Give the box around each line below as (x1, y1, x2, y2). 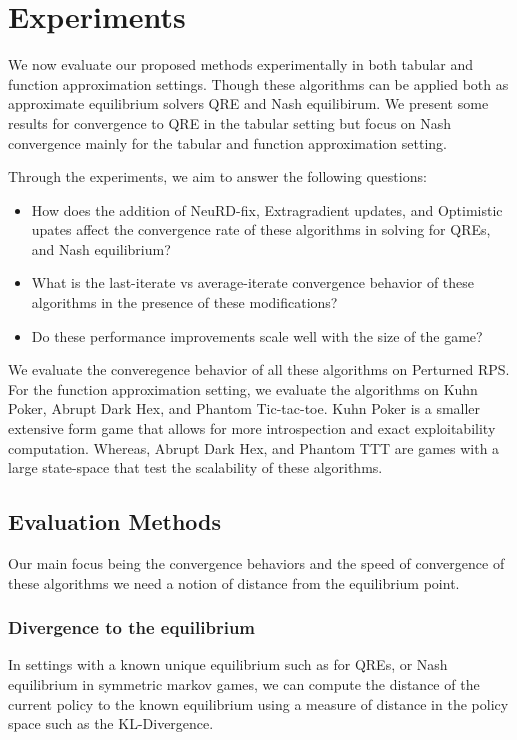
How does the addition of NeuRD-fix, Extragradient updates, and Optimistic (31, 199, 503, 220)
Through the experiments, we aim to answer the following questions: (8, 166, 427, 187)
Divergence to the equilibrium (8, 615, 256, 640)
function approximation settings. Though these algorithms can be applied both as (8, 73, 509, 94)
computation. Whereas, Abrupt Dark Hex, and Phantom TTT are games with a (8, 437, 500, 458)
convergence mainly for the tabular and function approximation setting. (8, 132, 447, 153)
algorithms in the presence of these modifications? (31, 292, 338, 313)
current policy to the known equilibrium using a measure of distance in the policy (8, 693, 509, 714)
